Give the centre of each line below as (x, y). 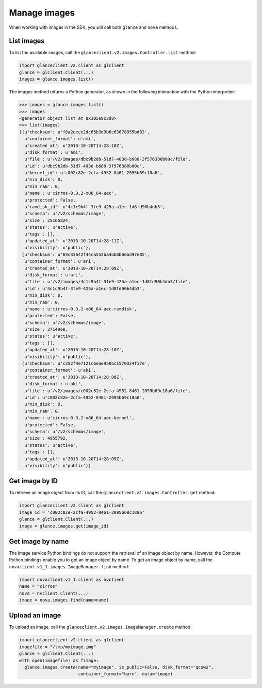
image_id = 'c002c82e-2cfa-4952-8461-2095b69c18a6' (82, 512)
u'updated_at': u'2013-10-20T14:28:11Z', (74, 241)
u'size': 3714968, (46, 329)
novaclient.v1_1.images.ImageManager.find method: (69, 566)
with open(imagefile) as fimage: (59, 660)
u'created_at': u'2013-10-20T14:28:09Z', (74, 268)
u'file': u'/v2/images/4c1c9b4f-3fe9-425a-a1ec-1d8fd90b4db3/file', (108, 282)
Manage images (42, 13)
